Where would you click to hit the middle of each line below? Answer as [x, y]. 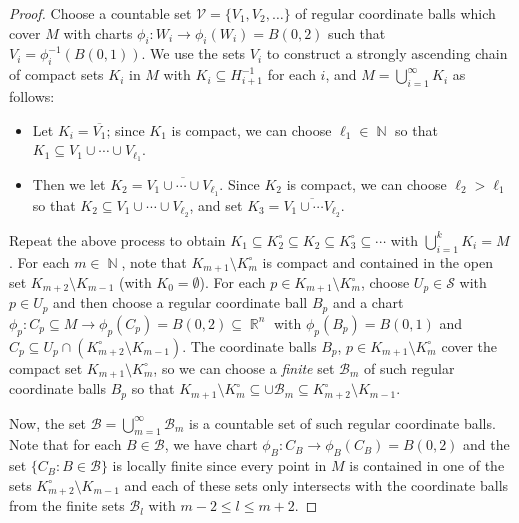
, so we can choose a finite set [244, 367]
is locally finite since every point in [219, 465]
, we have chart [211, 444]
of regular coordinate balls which [395, 13]
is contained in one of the [427, 465]
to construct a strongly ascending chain [387, 53]
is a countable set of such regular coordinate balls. [342, 422]
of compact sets [56, 74]
